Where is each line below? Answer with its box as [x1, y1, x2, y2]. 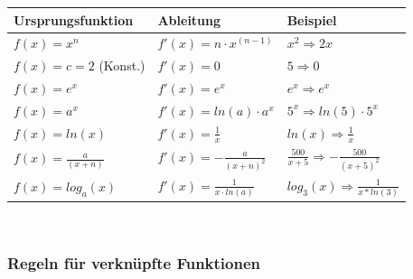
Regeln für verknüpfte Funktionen [7, 252, 260, 274]
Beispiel [286, 10, 337, 29]
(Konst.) [99, 56, 145, 75]
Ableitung [157, 10, 221, 29]
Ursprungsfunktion [14, 10, 134, 29]
